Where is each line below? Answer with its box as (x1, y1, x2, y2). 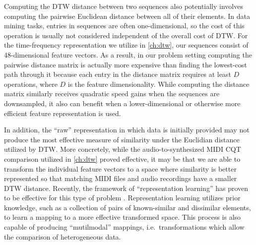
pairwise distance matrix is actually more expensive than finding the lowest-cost (4, 59, 247, 69)
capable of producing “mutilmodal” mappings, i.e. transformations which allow (4, 222, 245, 232)
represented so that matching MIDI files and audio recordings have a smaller (4, 173, 237, 184)
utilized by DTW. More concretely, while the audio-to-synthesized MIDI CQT (4, 144, 241, 154)
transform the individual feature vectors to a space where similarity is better (4, 163, 237, 174)
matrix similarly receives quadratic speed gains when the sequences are (4, 88, 220, 99)
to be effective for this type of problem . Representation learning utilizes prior (4, 192, 241, 203)
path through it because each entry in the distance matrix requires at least (4, 69, 231, 79)
